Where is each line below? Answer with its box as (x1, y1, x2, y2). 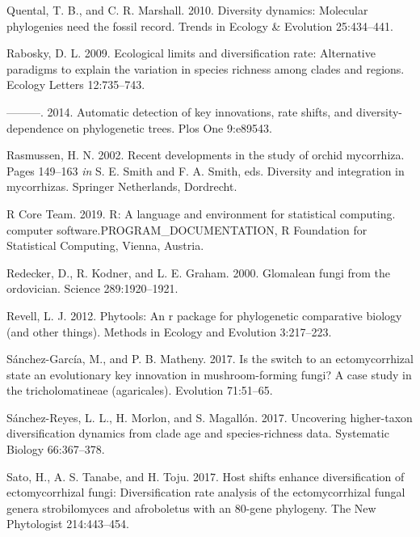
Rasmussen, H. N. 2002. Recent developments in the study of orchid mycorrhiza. (6, 146, 405, 163)
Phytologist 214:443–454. (6, 515, 129, 532)
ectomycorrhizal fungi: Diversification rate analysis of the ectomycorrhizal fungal (6, 484, 405, 501)
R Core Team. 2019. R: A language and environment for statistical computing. (6, 205, 396, 222)
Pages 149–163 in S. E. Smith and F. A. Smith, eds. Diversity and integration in (6, 162, 405, 179)
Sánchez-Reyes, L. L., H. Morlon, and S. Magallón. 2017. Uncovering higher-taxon (6, 408, 413, 425)
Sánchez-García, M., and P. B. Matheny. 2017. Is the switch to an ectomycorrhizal (6, 350, 414, 367)
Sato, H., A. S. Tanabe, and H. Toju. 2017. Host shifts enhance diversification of (6, 467, 405, 484)
